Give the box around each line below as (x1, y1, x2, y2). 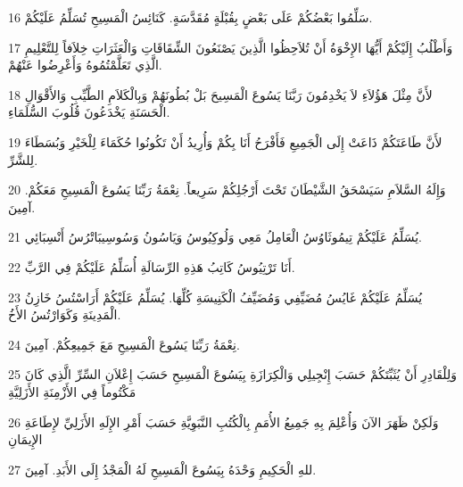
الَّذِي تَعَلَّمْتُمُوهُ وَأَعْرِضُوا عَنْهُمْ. (8, 55, 162, 74)
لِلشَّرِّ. (8, 150, 38, 169)
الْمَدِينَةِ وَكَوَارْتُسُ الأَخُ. (8, 305, 121, 324)
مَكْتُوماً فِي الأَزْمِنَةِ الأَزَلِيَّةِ (8, 382, 136, 400)
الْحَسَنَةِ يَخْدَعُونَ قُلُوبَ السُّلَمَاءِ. (8, 103, 170, 121)
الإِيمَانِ (8, 430, 43, 449)
